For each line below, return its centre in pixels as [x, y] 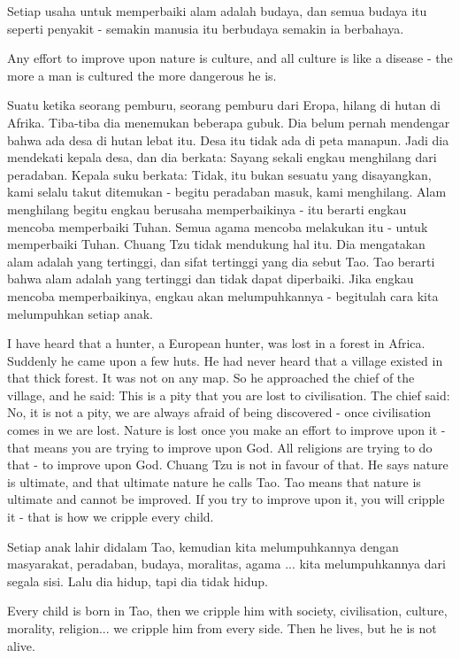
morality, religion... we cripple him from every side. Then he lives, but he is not [222, 628]
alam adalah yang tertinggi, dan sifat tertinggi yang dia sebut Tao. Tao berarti [221, 261]
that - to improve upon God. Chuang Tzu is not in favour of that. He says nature [228, 464]
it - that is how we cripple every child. [111, 517]
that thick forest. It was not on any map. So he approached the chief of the [211, 378]
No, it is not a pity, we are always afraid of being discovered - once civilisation [219, 412]
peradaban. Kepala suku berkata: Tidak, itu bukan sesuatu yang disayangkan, [219, 174]
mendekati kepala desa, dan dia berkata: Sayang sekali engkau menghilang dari [222, 157]
